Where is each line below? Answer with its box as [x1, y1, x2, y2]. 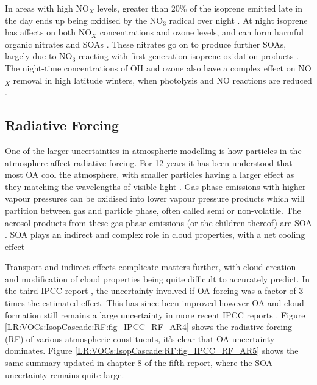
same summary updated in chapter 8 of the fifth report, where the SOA [5, 356, 273, 369]
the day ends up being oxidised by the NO [5, 13, 163, 26]
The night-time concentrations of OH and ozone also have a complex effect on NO [5, 61, 312, 74]
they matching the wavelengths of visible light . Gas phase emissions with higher [5, 180, 306, 193]
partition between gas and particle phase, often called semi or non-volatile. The [5, 204, 301, 216]
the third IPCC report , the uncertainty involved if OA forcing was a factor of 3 [5, 284, 304, 297]
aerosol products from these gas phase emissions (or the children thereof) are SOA [5, 216, 312, 229]
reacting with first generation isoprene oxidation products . [78, 50, 299, 62]
